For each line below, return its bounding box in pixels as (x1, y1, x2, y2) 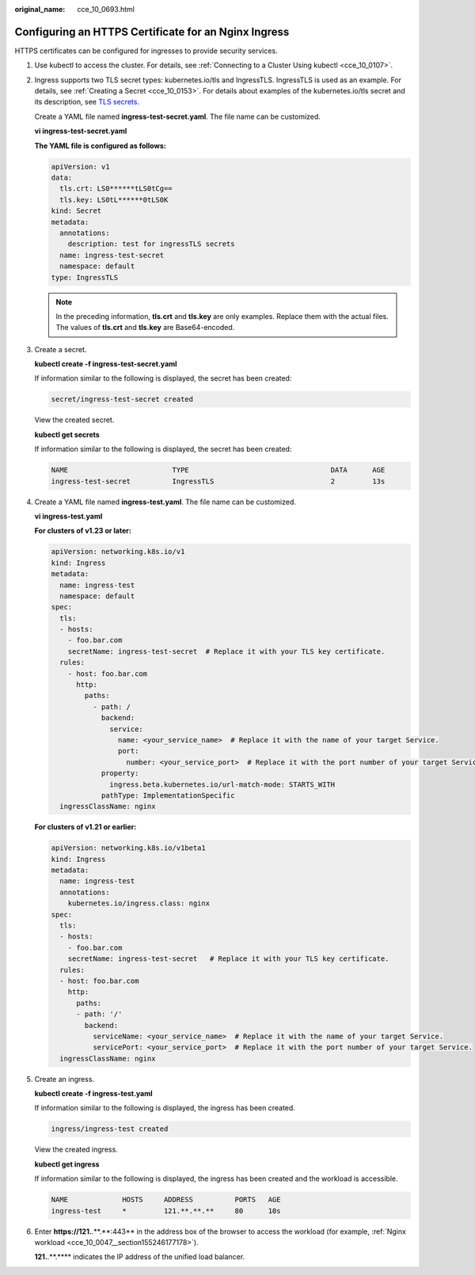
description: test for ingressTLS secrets (67, 240, 235, 249)
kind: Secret (51, 207, 102, 215)
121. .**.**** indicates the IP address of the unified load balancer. (34, 1252, 245, 1262)
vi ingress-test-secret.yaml (34, 127, 127, 136)
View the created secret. (34, 416, 115, 425)
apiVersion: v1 (51, 162, 110, 171)
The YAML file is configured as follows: (34, 141, 166, 150)
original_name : (14, 5, 66, 13)
